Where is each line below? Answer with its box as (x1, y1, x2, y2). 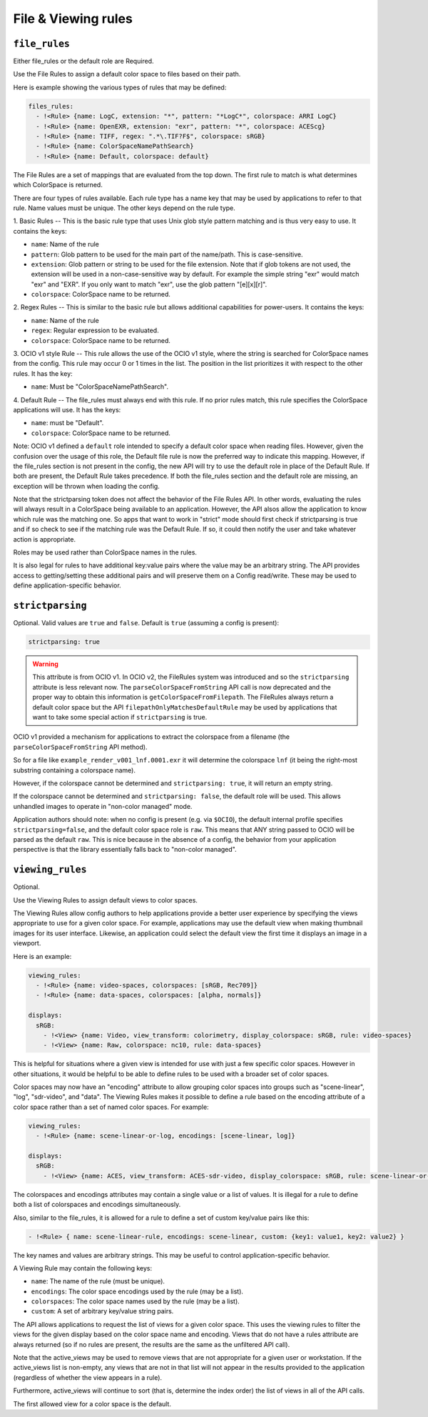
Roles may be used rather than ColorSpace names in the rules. (13, 548, 198, 557)
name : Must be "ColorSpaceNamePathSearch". (31, 382, 169, 391)
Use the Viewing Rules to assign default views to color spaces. (13, 895, 198, 904)
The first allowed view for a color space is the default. (13, 1399, 171, 1408)
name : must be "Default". (31, 419, 104, 427)
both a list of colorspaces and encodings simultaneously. (13, 1200, 181, 1209)
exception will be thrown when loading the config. (13, 482, 160, 490)
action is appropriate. (13, 535, 76, 543)
